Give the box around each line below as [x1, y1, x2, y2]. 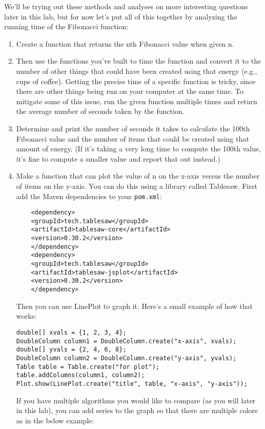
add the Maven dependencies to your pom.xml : [16, 190, 162, 201]
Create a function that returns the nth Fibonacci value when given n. [16, 38, 234, 49]
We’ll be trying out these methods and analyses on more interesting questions [4, 1, 248, 11]
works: [16, 310, 36, 321]
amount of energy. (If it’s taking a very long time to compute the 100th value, [16, 143, 261, 154]
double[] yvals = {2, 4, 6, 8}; [16, 346, 127, 354]
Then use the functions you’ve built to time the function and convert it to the [16, 55, 261, 66]
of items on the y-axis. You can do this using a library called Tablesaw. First [16, 180, 257, 191]
